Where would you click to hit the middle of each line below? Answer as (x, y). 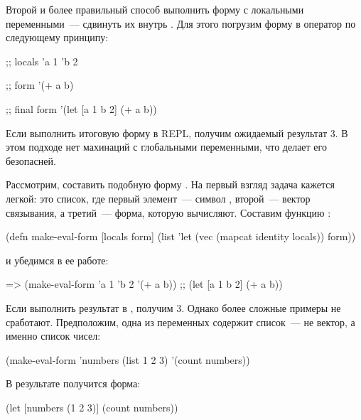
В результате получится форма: (73, 383)
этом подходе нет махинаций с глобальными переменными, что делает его (166, 147)
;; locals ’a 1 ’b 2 (42, 61)
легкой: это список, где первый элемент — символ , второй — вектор (158, 198)
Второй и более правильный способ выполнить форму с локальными (155, 9)
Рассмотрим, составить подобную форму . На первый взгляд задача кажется (170, 184)
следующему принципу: (57, 37)
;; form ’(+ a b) (40, 85)
